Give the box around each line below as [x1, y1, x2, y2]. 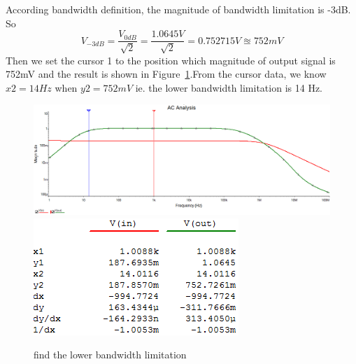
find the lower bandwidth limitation [34, 347, 187, 362]
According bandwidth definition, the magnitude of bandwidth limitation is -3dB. [6, 2, 351, 16]
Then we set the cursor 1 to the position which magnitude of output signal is [6, 52, 336, 67]
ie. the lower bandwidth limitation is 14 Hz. [135, 80, 322, 94]
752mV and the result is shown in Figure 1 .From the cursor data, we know [6, 66, 327, 81]
